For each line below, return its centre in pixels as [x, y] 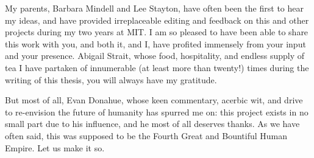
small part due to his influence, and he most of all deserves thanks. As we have [152, 124]
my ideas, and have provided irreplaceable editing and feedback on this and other [157, 20]
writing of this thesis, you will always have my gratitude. [111, 79]
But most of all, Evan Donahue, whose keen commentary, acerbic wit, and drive [154, 100]
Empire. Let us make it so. [55, 147]
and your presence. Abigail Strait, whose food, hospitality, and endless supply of [155, 56]
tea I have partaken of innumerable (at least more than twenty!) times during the [157, 67]
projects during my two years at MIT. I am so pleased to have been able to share [157, 32]
